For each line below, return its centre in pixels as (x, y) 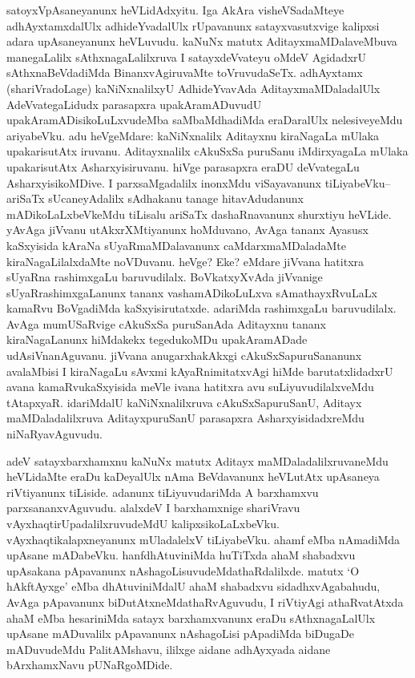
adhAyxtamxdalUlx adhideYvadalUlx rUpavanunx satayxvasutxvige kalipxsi (193, 25)
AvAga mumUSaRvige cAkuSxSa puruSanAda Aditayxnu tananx (166, 323)
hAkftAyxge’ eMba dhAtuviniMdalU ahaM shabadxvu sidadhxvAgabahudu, (193, 586)
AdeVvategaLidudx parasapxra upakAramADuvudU (134, 104)
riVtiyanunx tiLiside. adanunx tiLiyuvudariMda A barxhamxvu (163, 492)
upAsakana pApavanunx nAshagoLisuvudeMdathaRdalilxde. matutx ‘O (183, 570)
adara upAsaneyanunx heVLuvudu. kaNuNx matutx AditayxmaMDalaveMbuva (202, 41)
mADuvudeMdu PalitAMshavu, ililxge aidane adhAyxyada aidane (169, 649)
